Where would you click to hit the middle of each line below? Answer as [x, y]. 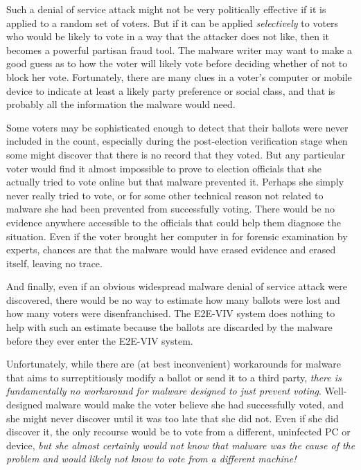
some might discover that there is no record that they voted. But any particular [176, 154]
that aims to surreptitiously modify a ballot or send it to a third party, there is [174, 377]
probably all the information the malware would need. [121, 104]
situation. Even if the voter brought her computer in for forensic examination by [177, 236]
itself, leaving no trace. [54, 263]
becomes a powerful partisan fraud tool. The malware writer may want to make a [179, 49]
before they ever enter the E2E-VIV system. [100, 340]
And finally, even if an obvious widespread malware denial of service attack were [177, 286]
